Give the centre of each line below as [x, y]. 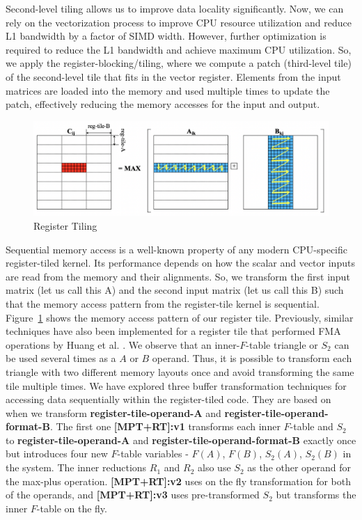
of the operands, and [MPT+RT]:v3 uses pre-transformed [133, 495]
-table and [312, 426]
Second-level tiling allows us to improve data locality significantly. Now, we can [175, 8]
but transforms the [316, 495]
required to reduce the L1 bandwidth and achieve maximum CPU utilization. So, [179, 49]
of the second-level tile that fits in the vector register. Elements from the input [173, 76]
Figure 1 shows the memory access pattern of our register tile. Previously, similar [180, 317]
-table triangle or [282, 344]
